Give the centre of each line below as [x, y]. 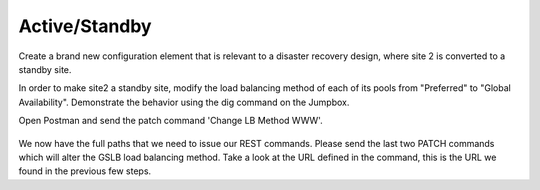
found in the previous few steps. [85, 171]
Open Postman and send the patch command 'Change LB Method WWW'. [171, 121]
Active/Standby [85, 26]
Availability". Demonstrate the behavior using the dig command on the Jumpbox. [184, 102]
